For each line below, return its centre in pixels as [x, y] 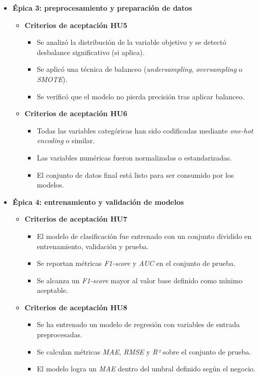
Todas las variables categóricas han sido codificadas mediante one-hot [145, 130]
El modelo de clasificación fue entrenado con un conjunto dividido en [144, 236]
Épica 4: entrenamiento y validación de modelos [98, 201]
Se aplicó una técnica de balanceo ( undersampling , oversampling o [140, 69]
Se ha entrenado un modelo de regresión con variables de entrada [138, 324]
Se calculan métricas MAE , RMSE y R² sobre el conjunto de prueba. [144, 351]
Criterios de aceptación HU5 [76, 25]
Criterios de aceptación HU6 [76, 113]
